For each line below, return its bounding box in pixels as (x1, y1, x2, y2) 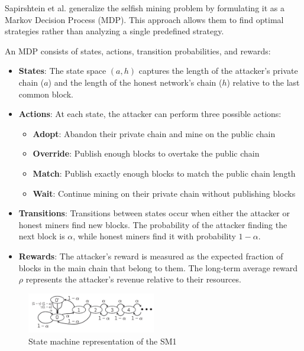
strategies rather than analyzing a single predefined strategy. (5, 25, 224, 37)
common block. (18, 87, 73, 100)
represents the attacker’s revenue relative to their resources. (25, 273, 241, 285)
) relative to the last (227, 76, 300, 88)
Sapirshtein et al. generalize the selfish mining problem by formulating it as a (5, 2, 284, 14)
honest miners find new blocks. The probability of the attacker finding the (18, 218, 287, 230)
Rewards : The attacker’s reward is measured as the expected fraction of (18, 249, 283, 262)
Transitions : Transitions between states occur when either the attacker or (18, 207, 290, 219)
